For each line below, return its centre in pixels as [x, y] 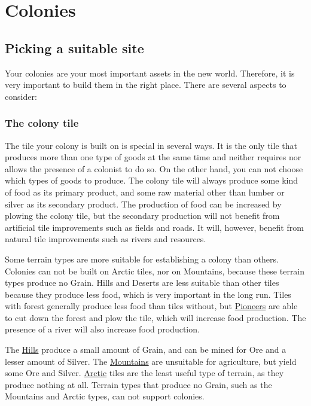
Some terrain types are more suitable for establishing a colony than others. [142, 259]
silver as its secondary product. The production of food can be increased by [143, 204]
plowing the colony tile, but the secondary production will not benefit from [142, 216]
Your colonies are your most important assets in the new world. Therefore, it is [150, 73]
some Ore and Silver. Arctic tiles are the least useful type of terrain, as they [144, 373]
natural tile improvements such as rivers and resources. [106, 239]
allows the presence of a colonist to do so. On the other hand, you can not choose [154, 168]
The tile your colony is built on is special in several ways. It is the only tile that [151, 145]
